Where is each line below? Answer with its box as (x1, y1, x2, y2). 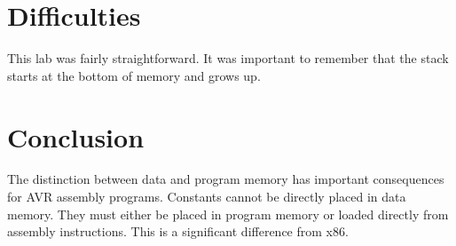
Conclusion (7, 118, 145, 155)
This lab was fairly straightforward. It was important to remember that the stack (7, 49, 449, 67)
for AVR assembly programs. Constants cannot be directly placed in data (7, 187, 406, 206)
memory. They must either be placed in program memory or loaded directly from (7, 204, 449, 223)
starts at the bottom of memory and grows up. (7, 66, 261, 84)
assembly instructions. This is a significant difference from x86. (7, 222, 349, 241)
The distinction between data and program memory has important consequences (7, 170, 444, 188)
